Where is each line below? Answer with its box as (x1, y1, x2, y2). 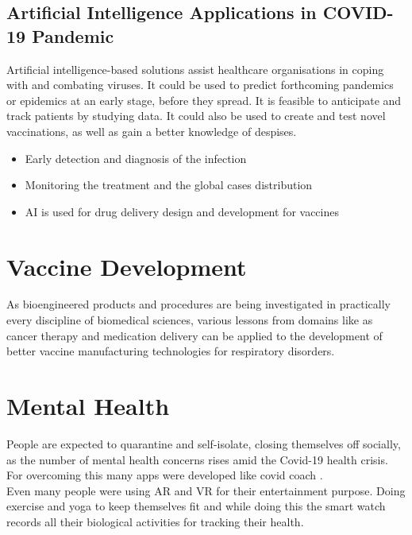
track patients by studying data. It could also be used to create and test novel (6, 107, 386, 124)
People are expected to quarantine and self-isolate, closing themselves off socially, (6, 435, 401, 452)
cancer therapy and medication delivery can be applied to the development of (6, 327, 383, 343)
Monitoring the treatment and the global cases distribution (25, 176, 313, 193)
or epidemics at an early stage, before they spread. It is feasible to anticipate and (6, 91, 402, 108)
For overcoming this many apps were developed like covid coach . (6, 467, 323, 483)
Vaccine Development (6, 250, 247, 282)
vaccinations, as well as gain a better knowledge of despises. (6, 122, 297, 139)
